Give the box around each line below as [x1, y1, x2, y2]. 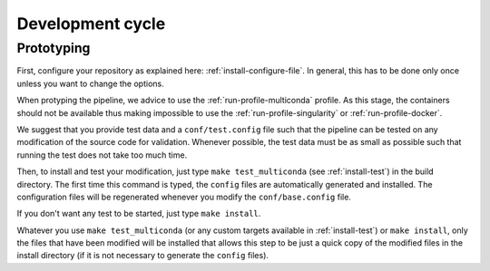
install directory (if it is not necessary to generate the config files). [16, 250, 269, 261]
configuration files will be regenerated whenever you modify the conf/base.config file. [16, 191, 351, 202]
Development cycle [16, 14, 166, 34]
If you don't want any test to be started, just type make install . [16, 208, 261, 219]
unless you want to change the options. [16, 78, 164, 89]
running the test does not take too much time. [16, 150, 188, 160]
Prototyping [16, 40, 91, 56]
